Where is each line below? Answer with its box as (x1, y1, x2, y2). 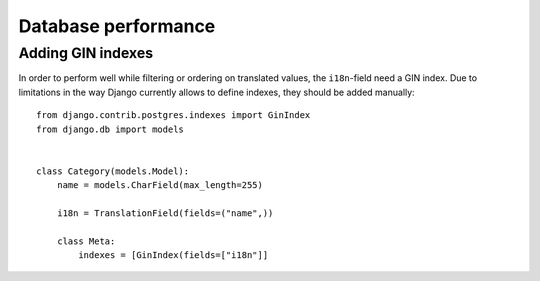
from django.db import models (36, 123, 185, 135)
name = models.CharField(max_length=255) (56, 180, 264, 191)
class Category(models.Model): (36, 165, 190, 177)
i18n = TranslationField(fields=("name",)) (56, 207, 274, 219)
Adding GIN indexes (18, 44, 154, 62)
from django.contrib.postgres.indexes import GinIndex (36, 110, 311, 121)
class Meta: (56, 235, 116, 247)
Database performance (18, 15, 216, 37)
